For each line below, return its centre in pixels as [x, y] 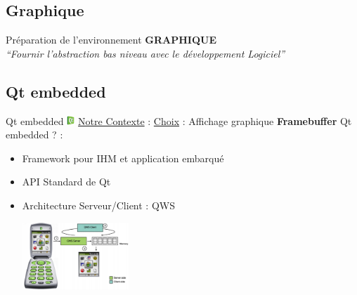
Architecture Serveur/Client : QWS [98, 205]
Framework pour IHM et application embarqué [123, 158]
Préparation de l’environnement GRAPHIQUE [111, 40]
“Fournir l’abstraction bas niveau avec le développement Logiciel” [145, 53]
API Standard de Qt [66, 182]
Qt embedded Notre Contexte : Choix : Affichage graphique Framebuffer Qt [179, 120]
